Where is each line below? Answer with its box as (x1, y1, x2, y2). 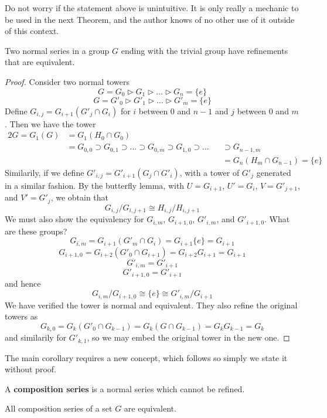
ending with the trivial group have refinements (121, 44, 288, 56)
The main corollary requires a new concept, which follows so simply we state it (5, 351, 288, 363)
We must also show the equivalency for (5, 213, 144, 225)
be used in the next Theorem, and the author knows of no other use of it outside (5, 13, 295, 25)
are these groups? (5, 225, 67, 237)
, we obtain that (50, 191, 109, 203)
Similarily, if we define (5, 166, 84, 178)
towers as (5, 310, 38, 322)
